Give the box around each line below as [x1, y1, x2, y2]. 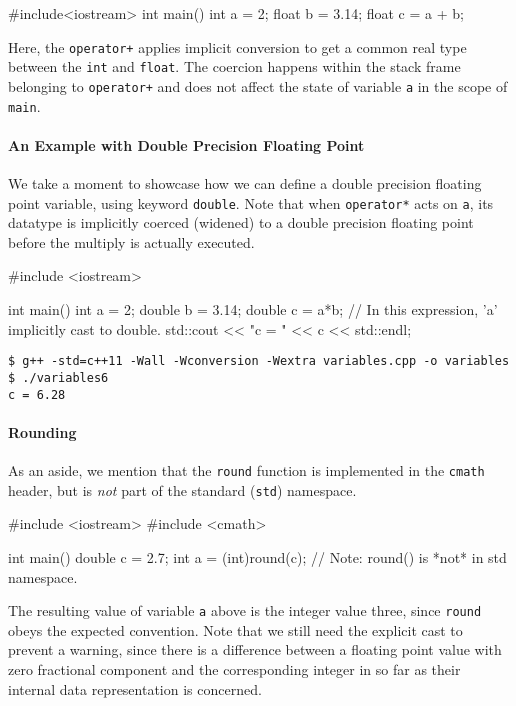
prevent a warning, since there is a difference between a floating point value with [8, 639, 502, 660]
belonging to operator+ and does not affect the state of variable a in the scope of [8, 75, 508, 96]
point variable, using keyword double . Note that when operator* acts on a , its [8, 192, 494, 213]
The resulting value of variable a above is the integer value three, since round [8, 600, 482, 621]
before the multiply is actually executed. [8, 231, 255, 252]
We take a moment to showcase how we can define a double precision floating [8, 173, 482, 194]
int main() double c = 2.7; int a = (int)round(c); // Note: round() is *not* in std [8, 546, 507, 567]
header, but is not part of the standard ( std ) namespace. [8, 479, 357, 500]
